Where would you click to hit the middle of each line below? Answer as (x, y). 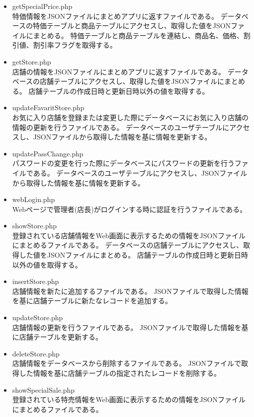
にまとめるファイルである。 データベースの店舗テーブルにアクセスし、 (128, 245)
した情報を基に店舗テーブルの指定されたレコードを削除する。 (120, 373)
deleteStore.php (36, 353)
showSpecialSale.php (43, 389)
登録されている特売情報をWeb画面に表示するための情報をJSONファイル (129, 399)
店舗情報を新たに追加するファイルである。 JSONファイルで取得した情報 (130, 291)
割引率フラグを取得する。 (75, 45)
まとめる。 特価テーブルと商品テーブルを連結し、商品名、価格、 (138, 35)
